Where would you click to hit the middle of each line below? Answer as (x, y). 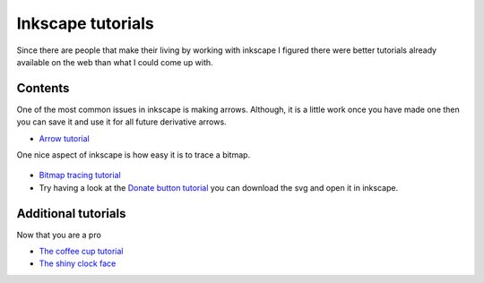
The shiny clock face (78, 263)
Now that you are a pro (59, 235)
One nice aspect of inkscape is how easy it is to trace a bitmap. (134, 155)
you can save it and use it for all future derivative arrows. (122, 122)
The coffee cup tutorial (82, 252)
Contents (43, 88)
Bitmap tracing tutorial (80, 176)
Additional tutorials (71, 214)
